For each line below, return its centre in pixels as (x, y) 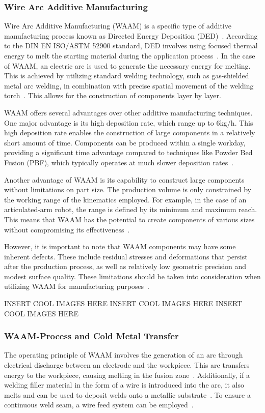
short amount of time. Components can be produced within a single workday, (125, 142)
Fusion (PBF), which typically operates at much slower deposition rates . (119, 162)
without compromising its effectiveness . (67, 229)
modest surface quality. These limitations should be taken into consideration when (132, 276)
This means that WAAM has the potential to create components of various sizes (129, 219)
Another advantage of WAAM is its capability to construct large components (124, 179)
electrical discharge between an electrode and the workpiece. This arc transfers (127, 365)
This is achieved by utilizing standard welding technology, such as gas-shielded (127, 76)
